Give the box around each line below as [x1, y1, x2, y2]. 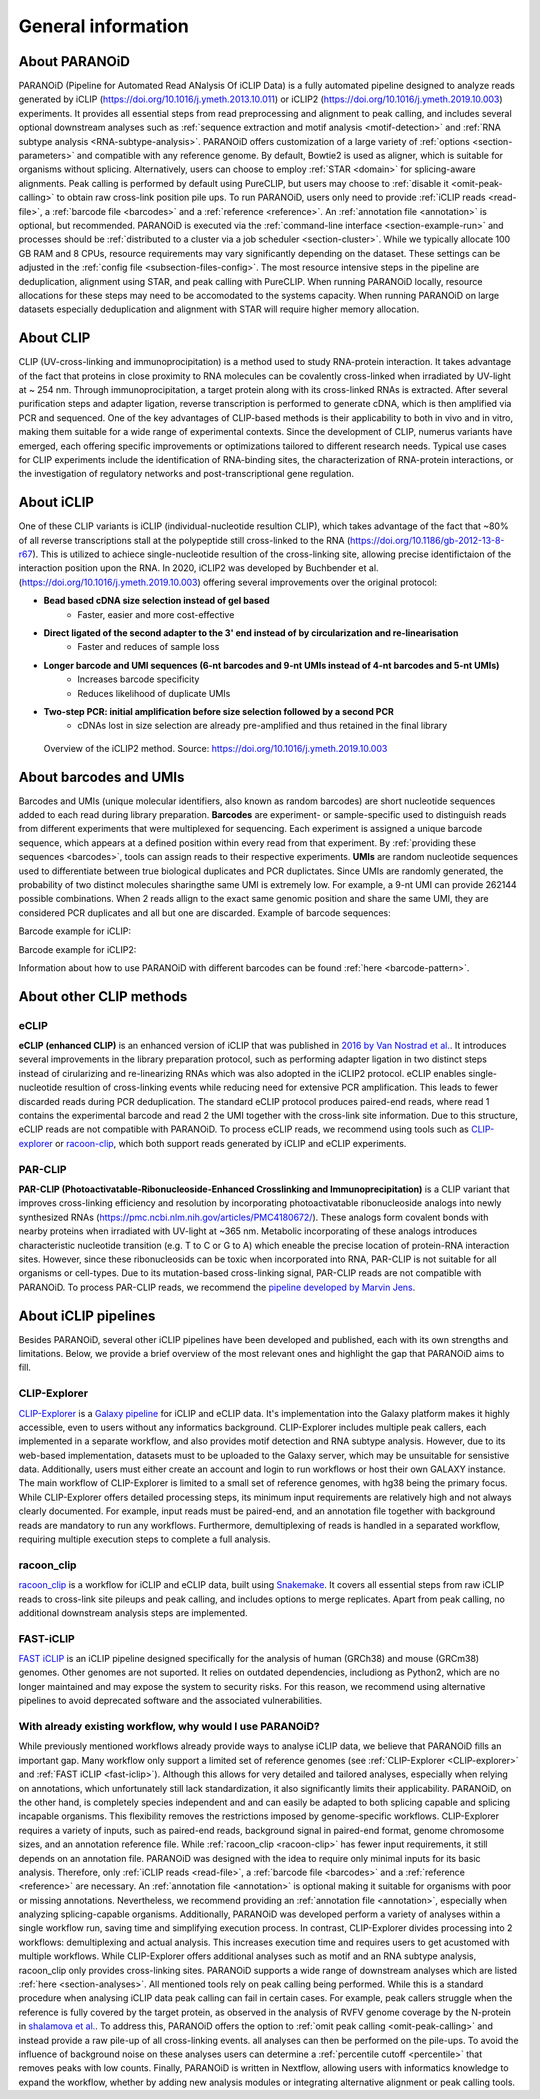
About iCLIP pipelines [18, 1307, 156, 1324]
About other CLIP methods [18, 988, 188, 1005]
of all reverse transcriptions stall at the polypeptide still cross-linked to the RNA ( [18, 534, 351, 546]
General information [18, 15, 189, 37]
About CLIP [18, 330, 91, 347]
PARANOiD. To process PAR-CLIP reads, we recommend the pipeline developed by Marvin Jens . [18, 1281, 416, 1293]
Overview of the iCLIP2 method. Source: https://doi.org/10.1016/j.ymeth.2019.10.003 [43, 742, 388, 754]
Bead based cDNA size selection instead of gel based [43, 595, 270, 607]
